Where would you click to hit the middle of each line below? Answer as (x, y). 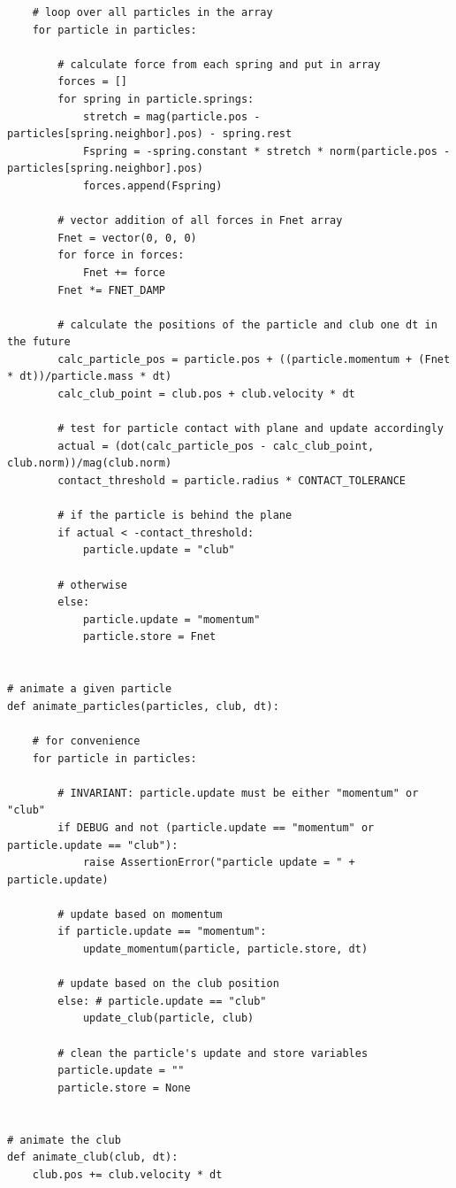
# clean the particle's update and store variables (213, 1053)
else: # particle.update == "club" (162, 1001)
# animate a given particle (90, 689)
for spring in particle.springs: (156, 99)
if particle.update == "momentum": (162, 932)
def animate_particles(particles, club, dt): (143, 706)
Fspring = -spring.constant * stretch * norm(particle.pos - (266, 151)
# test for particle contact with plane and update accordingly (251, 429)
